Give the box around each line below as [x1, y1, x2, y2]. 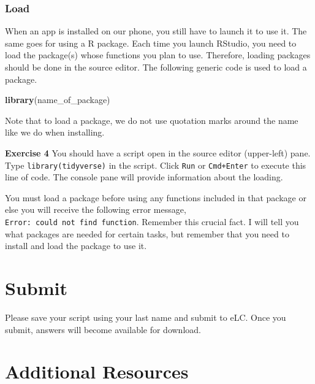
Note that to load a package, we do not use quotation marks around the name [5, 113, 298, 126]
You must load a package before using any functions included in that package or [5, 191, 306, 204]
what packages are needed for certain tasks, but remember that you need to [5, 227, 289, 240]
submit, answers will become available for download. [5, 323, 201, 336]
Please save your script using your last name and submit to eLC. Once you [5, 310, 286, 323]
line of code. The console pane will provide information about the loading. [5, 171, 283, 183]
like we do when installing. [5, 126, 105, 139]
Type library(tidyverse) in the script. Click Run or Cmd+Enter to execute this [5, 158, 306, 171]
